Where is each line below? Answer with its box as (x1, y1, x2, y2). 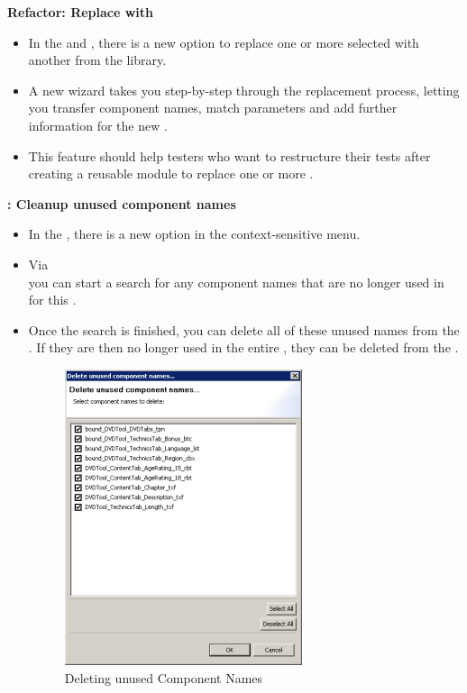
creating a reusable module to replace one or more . (28, 164, 314, 183)
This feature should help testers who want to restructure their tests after (28, 146, 431, 165)
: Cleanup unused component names (7, 194, 236, 213)
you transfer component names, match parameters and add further (28, 98, 398, 117)
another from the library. (28, 50, 167, 69)
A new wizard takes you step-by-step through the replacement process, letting (28, 80, 460, 99)
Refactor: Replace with (7, 3, 154, 21)
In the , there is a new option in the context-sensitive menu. (28, 224, 361, 243)
